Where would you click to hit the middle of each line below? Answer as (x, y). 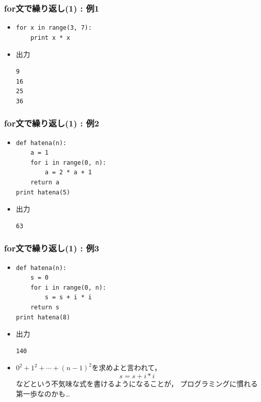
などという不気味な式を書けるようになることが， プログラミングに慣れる (137, 383)
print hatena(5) (43, 192)
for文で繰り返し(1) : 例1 (52, 8)
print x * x (50, 38)
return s (45, 307)
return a (45, 182)
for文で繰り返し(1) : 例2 (52, 123)
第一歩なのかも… (43, 393)
